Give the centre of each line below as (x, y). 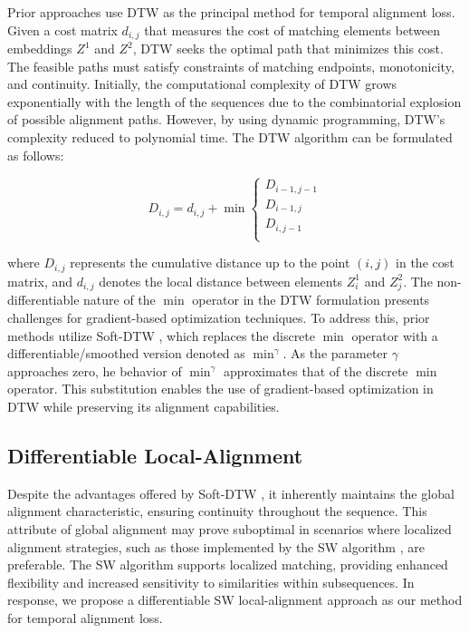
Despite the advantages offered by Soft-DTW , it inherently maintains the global (231, 493)
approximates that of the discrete (316, 370)
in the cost (425, 263)
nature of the (120, 300)
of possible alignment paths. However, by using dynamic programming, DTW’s (226, 119)
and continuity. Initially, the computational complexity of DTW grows (202, 84)
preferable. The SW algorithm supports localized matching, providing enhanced (228, 565)
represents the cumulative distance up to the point (210, 263)
